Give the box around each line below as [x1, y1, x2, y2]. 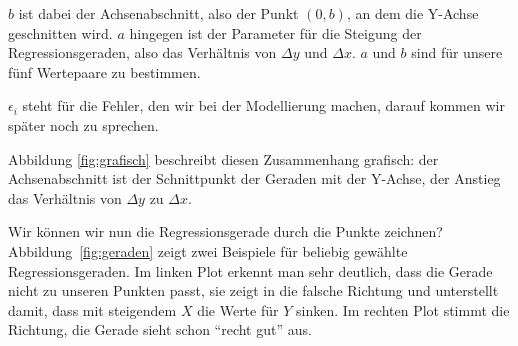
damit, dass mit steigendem [8, 299, 177, 320]
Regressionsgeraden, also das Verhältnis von [8, 42, 277, 63]
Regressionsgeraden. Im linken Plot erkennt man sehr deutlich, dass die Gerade [8, 260, 493, 281]
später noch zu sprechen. [8, 114, 159, 135]
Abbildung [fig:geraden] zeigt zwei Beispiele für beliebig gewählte [8, 240, 408, 261]
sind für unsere [411, 42, 503, 63]
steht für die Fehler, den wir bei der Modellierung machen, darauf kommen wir [22, 95, 505, 116]
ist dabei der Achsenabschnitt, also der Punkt [18, 3, 299, 23]
